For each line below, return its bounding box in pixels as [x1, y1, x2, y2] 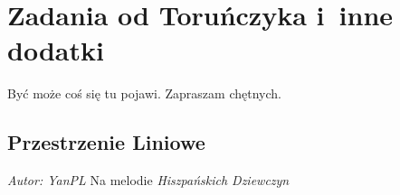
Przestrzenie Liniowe [7, 128, 205, 156]
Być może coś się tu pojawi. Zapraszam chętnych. [7, 84, 281, 103]
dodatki [7, 32, 104, 69]
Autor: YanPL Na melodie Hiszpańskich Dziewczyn [7, 171, 290, 190]
